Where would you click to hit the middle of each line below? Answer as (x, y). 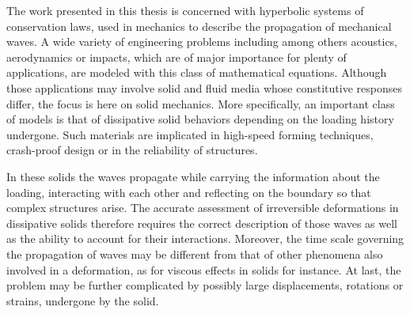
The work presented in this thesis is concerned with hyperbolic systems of (185, 10)
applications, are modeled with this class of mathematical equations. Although (197, 72)
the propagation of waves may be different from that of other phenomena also (195, 253)
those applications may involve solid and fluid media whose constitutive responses (204, 87)
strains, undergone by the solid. (83, 300)
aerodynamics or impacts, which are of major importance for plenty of (177, 57)
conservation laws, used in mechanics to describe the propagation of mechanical (199, 26)
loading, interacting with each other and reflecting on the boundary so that (189, 192)
